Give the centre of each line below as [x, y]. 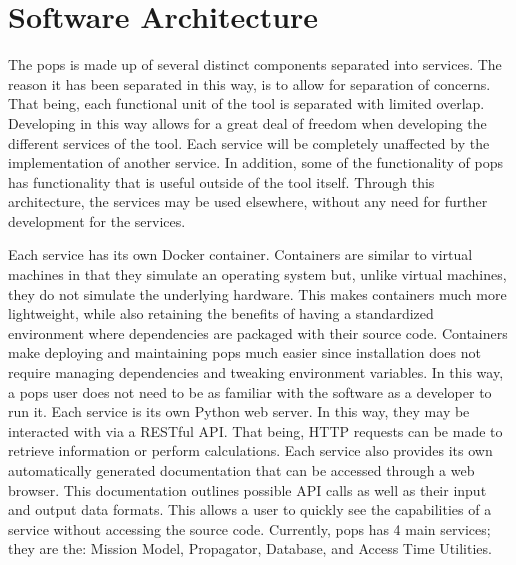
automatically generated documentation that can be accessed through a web [241, 470]
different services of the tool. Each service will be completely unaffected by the [249, 142]
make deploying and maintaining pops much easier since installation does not [244, 352]
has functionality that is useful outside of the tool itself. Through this [221, 181]
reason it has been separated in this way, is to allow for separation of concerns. [249, 83]
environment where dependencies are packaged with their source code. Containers [258, 332]
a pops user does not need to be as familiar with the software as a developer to [250, 391]
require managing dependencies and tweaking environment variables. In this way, [256, 372]
